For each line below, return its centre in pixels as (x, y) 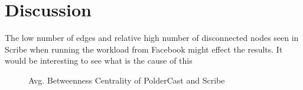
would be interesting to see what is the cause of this (99, 60)
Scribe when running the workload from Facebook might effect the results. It (144, 49)
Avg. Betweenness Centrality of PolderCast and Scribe (127, 80)
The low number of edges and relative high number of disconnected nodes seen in (152, 38)
